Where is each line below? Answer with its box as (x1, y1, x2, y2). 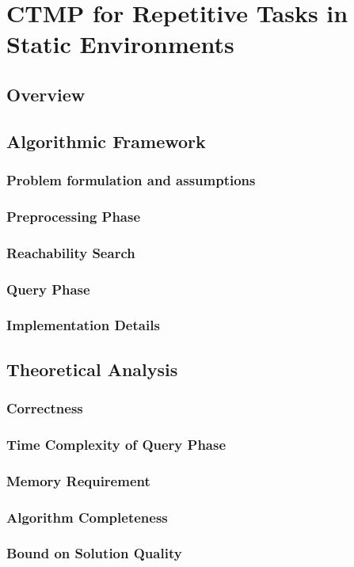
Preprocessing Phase (6, 206, 141, 226)
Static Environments (6, 28, 234, 60)
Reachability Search (6, 242, 135, 262)
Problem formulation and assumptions (6, 170, 256, 190)
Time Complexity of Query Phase (6, 434, 226, 454)
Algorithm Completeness (6, 507, 168, 527)
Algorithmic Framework (6, 128, 206, 153)
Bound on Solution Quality (6, 543, 182, 563)
